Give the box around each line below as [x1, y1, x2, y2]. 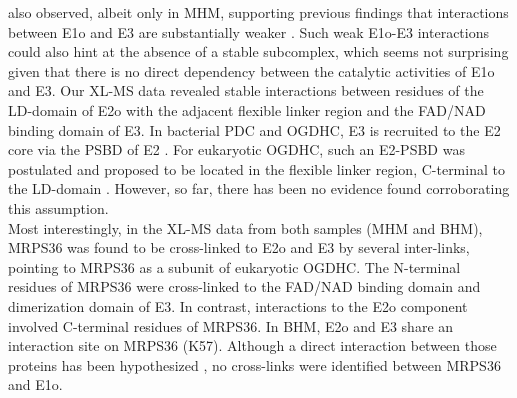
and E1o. [8, 374, 63, 395]
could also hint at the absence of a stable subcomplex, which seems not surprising [8, 41, 509, 62]
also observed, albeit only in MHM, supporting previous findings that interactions [8, 2, 509, 22]
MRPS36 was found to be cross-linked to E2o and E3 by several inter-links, [8, 237, 470, 258]
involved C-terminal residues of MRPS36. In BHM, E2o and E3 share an [8, 315, 454, 336]
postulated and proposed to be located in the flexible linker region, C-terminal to [8, 158, 505, 179]
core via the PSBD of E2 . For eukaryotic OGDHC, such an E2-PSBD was [8, 139, 465, 160]
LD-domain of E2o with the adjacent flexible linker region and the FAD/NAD [8, 99, 486, 120]
